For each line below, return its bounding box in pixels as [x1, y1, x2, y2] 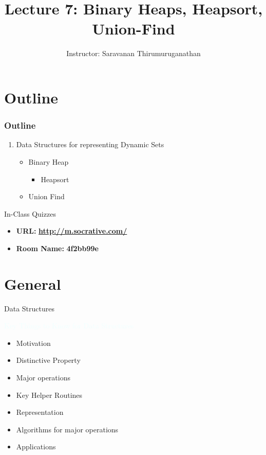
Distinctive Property [16, 355, 81, 365]
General [4, 273, 61, 294]
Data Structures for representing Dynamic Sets [16, 139, 164, 150]
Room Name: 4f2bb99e [16, 242, 99, 253]
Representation [16, 407, 64, 417]
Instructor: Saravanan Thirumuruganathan [66, 48, 201, 59]
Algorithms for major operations [16, 424, 119, 434]
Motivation [16, 337, 51, 348]
